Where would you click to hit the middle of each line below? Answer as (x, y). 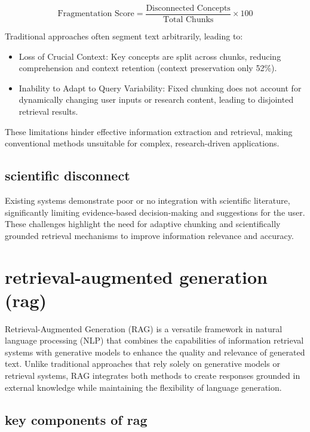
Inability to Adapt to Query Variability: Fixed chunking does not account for (160, 88)
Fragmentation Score (96, 14)
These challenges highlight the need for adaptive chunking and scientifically (143, 224)
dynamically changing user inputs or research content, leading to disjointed (156, 99)
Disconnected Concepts (188, 8)
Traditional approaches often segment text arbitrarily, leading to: (124, 36)
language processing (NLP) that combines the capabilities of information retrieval (154, 340)
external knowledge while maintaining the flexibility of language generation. (143, 387)
